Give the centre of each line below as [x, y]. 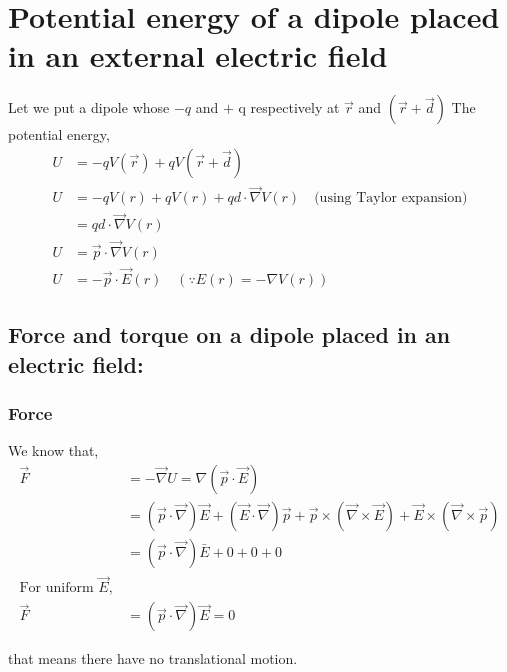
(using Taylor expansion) [391, 198]
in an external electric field [198, 55]
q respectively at [289, 107]
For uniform [56, 588]
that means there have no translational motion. [153, 658]
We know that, [53, 450]
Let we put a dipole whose [89, 107]
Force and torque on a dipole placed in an [229, 334]
